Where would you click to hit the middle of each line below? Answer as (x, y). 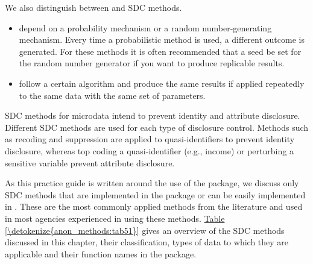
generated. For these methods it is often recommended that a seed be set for (160, 51)
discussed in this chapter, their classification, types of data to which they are (147, 242)
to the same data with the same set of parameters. (112, 95)
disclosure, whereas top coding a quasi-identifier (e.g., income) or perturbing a (149, 150)
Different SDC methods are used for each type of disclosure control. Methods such (157, 127)
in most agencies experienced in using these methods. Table (115, 218)
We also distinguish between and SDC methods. (93, 7)
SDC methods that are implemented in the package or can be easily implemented (155, 194)
